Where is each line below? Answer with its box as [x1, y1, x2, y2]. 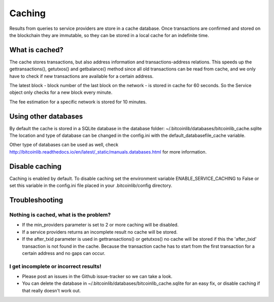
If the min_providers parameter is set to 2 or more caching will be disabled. [22, 222, 179, 228]
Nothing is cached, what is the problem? [9, 211, 111, 218]
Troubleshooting [9, 196, 63, 204]
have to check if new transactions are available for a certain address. [9, 73, 154, 79]
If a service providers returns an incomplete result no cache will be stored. [22, 229, 178, 235]
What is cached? [9, 46, 63, 54]
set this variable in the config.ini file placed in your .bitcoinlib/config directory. [9, 182, 173, 188]
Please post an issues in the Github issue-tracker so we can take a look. [22, 274, 173, 280]
